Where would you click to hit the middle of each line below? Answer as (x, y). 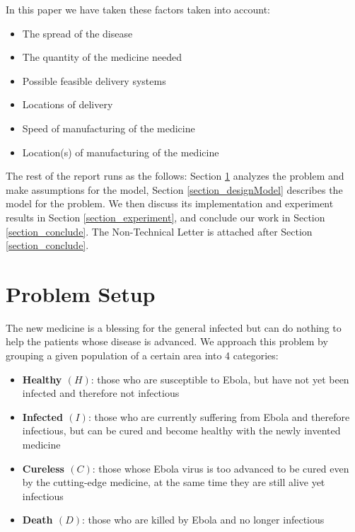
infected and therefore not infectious (101, 393)
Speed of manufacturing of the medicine (109, 128)
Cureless (43, 468)
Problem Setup (81, 293)
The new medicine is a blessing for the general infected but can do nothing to (174, 327)
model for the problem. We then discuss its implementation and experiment (170, 203)
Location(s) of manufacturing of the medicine (121, 152)
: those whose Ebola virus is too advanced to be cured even (221, 468)
